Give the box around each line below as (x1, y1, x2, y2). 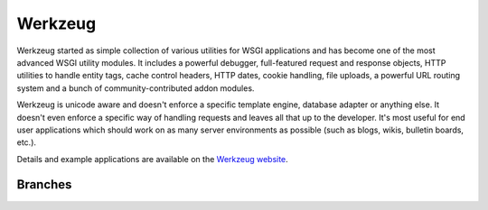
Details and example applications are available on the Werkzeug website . (16, 153, 288, 164)
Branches (16, 177, 72, 193)
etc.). (16, 137, 36, 148)
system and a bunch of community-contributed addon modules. (16, 82, 255, 94)
